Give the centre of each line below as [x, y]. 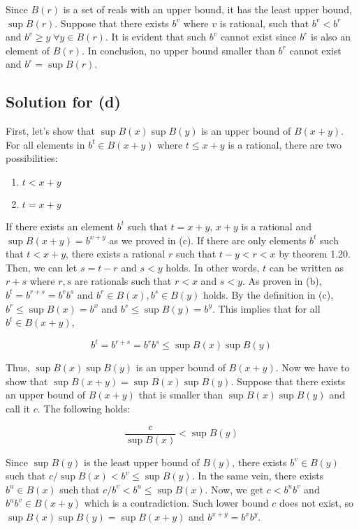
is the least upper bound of [142, 462]
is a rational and [276, 226]
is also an [331, 37]
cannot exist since [258, 37]
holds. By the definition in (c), [268, 294]
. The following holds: [84, 408]
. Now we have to [313, 367]
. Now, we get [234, 489]
